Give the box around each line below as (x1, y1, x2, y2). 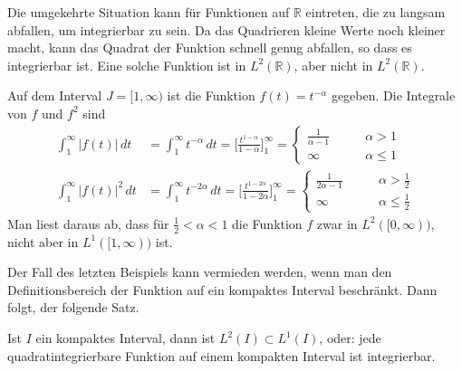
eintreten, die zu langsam (305, 3, 446, 21)
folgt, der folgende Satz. (7, 298, 140, 317)
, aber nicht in (294, 55, 373, 74)
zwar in (316, 214, 358, 233)
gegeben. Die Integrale (331, 86, 456, 105)
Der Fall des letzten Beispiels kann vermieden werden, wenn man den (7, 262, 392, 281)
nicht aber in (7, 232, 79, 251)
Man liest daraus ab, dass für (7, 214, 169, 233)
